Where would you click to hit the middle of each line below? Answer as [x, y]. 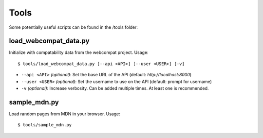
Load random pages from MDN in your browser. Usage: [65, 114]
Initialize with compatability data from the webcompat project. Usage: [79, 52]
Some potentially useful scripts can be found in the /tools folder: [74, 27]
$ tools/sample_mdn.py [45, 125]
